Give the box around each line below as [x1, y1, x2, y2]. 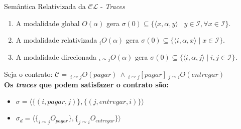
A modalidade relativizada [16, 35, 97, 45]
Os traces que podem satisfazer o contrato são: [4, 79, 169, 89]
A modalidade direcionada [16, 51, 97, 62]
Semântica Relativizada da [4, 1, 86, 11]
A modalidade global [16, 18, 80, 28]
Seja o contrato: [4, 69, 53, 79]
